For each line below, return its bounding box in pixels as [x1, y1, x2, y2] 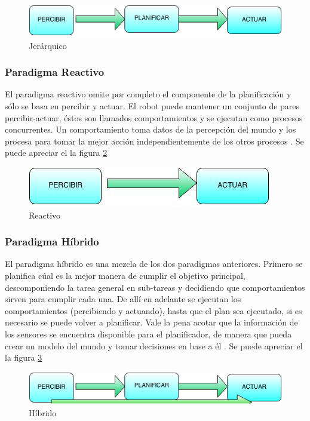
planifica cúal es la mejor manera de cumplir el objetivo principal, [5, 269, 245, 281]
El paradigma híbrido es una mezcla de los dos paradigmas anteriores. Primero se [5, 257, 303, 270]
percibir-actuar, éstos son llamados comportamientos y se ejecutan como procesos [5, 111, 303, 124]
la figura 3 [5, 351, 42, 364]
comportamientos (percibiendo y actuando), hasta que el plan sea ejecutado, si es [5, 304, 302, 316]
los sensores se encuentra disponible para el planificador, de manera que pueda [5, 327, 292, 340]
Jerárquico [29, 39, 67, 51]
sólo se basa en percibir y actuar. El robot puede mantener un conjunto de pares [5, 100, 300, 112]
